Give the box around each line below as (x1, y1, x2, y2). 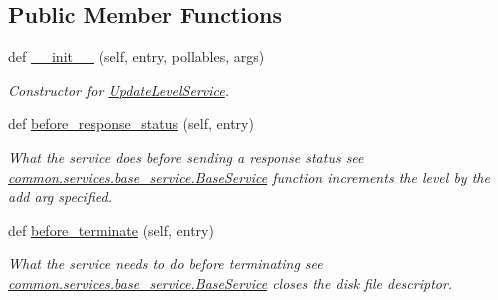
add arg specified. (8, 186, 112, 207)
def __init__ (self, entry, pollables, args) (8, 46, 265, 67)
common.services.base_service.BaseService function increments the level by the (8, 166, 490, 187)
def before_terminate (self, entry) (8, 219, 214, 240)
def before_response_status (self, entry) (8, 113, 254, 134)
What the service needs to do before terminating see (8, 253, 323, 274)
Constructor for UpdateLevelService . (8, 79, 230, 100)
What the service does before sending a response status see (8, 146, 364, 167)
